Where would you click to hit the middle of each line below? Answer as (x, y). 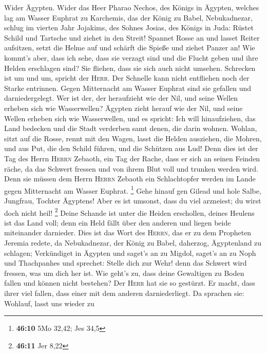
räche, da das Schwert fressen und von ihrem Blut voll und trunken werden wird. (131, 168)
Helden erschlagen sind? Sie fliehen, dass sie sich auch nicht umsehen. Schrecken (130, 68)
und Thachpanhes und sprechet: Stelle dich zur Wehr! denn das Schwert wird (126, 263)
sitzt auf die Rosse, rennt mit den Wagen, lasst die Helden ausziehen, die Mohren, (133, 138)
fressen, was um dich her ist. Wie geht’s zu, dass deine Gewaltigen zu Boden (124, 273)
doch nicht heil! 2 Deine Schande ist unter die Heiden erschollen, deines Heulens (129, 212)
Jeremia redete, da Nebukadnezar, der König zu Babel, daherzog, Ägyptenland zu (133, 242)
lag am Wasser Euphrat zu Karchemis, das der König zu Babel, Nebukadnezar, (128, 17)
